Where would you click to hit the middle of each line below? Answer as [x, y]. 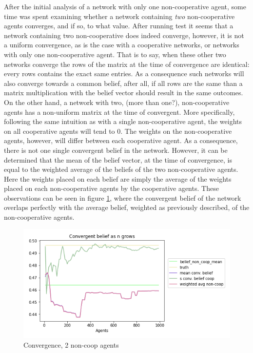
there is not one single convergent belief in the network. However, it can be [116, 150]
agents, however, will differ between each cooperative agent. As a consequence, [121, 140]
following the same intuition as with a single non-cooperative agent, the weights [123, 121]
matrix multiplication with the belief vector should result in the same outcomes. [124, 93]
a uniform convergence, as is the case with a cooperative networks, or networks [122, 45]
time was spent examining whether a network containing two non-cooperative [119, 16]
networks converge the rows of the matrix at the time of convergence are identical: [127, 64]
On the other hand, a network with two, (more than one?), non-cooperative [117, 102]
